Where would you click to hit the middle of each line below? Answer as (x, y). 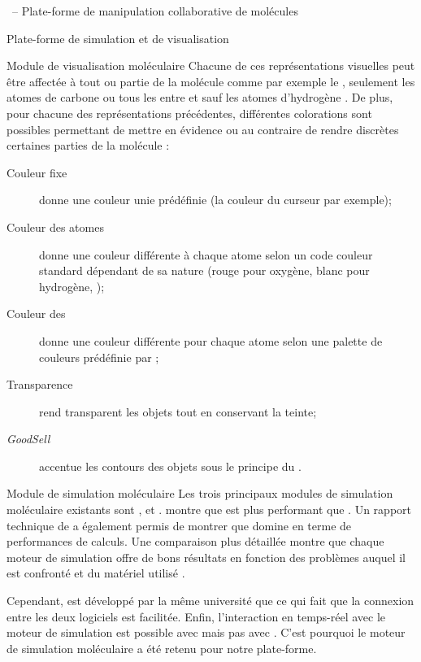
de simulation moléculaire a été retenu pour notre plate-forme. (162, 648)
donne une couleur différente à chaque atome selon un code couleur (206, 254)
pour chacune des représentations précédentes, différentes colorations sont (189, 113)
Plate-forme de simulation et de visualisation (118, 38)
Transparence (40, 384)
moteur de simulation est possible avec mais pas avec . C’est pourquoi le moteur (206, 632)
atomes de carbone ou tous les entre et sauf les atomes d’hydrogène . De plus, (200, 97)
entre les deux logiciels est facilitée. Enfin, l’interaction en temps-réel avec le (196, 616)
